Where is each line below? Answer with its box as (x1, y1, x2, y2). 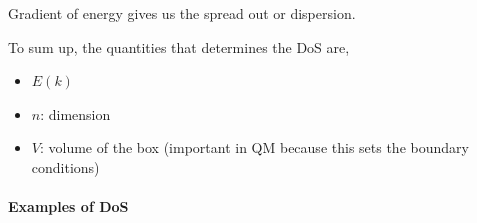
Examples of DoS (8, 196, 129, 217)
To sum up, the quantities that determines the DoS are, (8, 36, 350, 57)
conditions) (31, 156, 100, 177)
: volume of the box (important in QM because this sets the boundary (39, 137, 469, 158)
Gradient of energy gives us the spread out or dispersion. (8, 3, 356, 23)
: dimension (40, 103, 111, 124)
